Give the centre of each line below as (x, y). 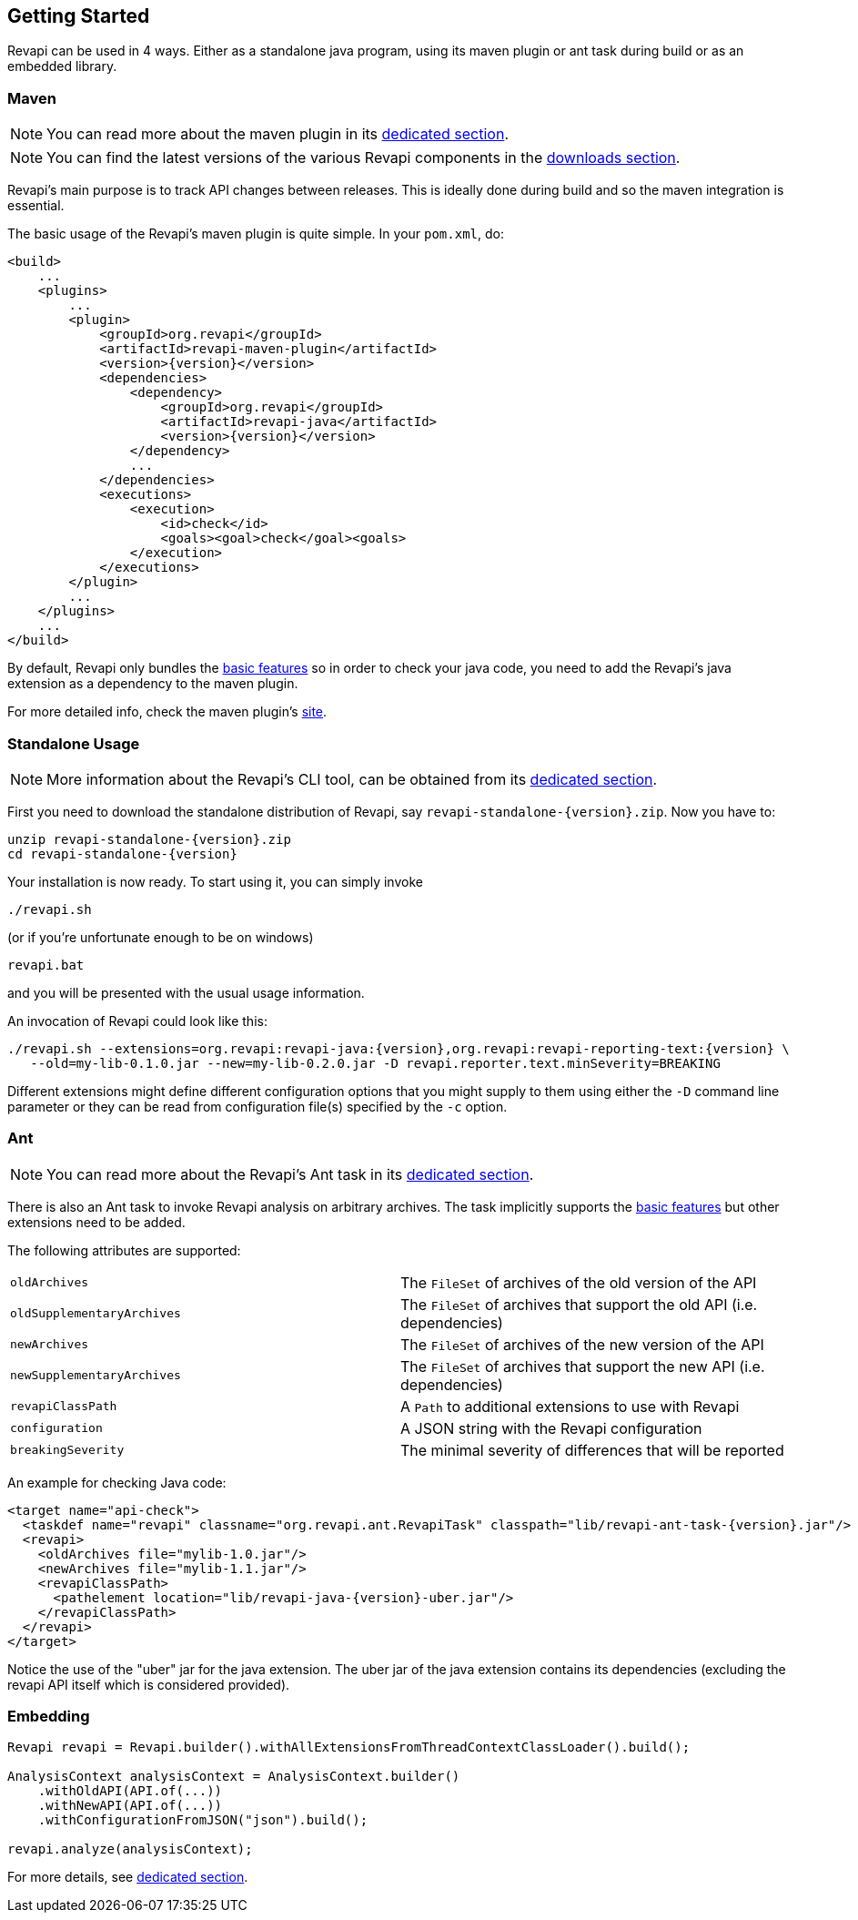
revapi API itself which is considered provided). (149, 1684)
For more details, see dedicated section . (128, 1877)
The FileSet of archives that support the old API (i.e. (579, 1304)
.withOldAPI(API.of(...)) (130, 1791)
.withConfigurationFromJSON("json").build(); (203, 1820)
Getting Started (79, 16)
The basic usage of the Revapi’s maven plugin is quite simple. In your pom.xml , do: (256, 234)
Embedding (49, 1717)
